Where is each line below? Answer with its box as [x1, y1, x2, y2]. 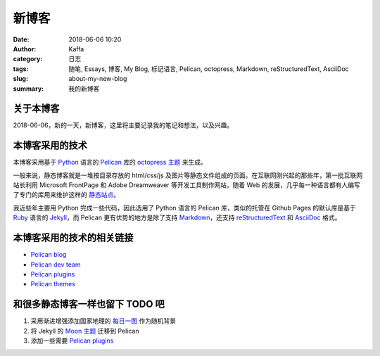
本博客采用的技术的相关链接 [13, 232, 134, 244]
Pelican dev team [30, 260, 81, 269]
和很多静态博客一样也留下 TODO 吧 [13, 298, 165, 310]
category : [13, 55, 43, 63]
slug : [13, 75, 28, 83]
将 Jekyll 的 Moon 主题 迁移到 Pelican [30, 326, 139, 335]
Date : [13, 35, 30, 44]
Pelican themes [30, 280, 75, 288]
